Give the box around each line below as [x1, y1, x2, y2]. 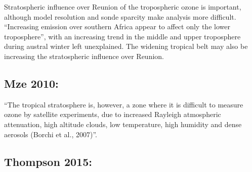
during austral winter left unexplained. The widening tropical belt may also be [4, 41, 248, 51]
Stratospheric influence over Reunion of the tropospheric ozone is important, [4, 2, 241, 12]
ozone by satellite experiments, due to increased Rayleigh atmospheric [4, 109, 221, 120]
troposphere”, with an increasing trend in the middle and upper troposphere [4, 31, 241, 41]
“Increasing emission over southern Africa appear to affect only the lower [4, 21, 230, 32]
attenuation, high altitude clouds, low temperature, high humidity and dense [4, 119, 242, 129]
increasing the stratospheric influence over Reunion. [4, 50, 164, 61]
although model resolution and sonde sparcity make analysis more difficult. [4, 11, 236, 22]
